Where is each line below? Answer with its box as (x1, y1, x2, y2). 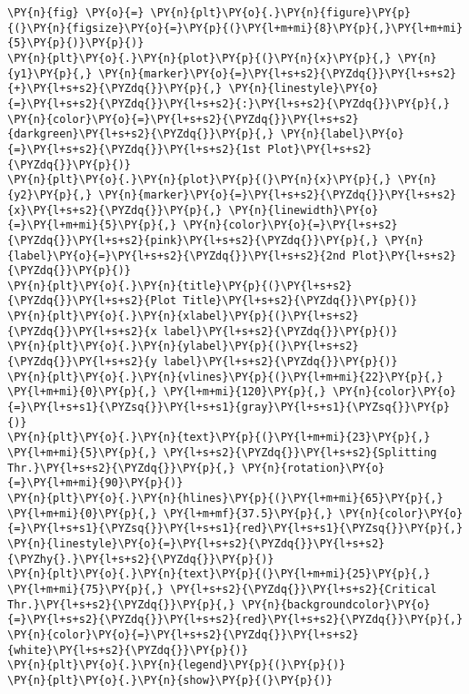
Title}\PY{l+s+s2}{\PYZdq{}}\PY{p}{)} (183, 294, 418, 308)
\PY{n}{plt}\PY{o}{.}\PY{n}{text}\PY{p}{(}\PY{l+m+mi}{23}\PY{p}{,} (7, 431, 431, 444)
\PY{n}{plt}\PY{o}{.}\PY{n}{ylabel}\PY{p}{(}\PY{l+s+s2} (7, 340, 359, 353)
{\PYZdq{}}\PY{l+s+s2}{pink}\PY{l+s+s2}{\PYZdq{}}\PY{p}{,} (7, 233, 379, 247)
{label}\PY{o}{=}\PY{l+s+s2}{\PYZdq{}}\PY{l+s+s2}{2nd (7, 249, 346, 262)
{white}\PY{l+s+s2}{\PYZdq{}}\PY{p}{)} (7, 643, 248, 657)
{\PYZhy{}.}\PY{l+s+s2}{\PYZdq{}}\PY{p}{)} (7, 552, 274, 566)
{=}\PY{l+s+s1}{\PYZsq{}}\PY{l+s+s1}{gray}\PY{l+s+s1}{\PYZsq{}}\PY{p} (7, 401, 450, 414)
